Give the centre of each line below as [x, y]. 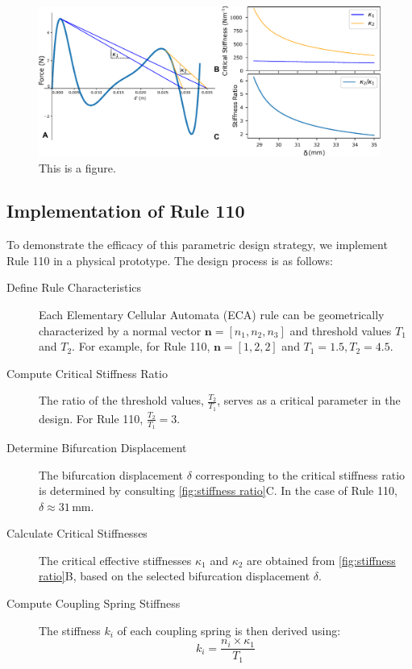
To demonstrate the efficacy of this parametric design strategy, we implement [197, 245]
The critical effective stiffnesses [115, 560]
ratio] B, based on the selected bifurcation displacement [175, 576]
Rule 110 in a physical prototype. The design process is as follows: [170, 260]
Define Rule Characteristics [74, 287]
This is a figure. [77, 167]
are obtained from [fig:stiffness [321, 560]
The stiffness [70, 630]
